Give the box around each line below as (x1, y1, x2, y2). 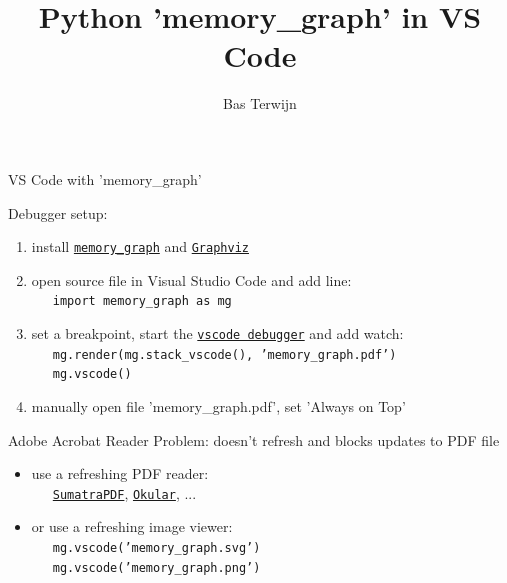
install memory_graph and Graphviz (31, 236, 249, 257)
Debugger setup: (8, 202, 108, 223)
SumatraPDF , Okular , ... (52, 482, 197, 503)
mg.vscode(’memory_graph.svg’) (52, 541, 261, 555)
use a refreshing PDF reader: (31, 463, 209, 484)
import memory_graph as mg (52, 294, 232, 309)
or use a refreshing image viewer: (31, 516, 233, 537)
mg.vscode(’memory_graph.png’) (52, 560, 261, 575)
